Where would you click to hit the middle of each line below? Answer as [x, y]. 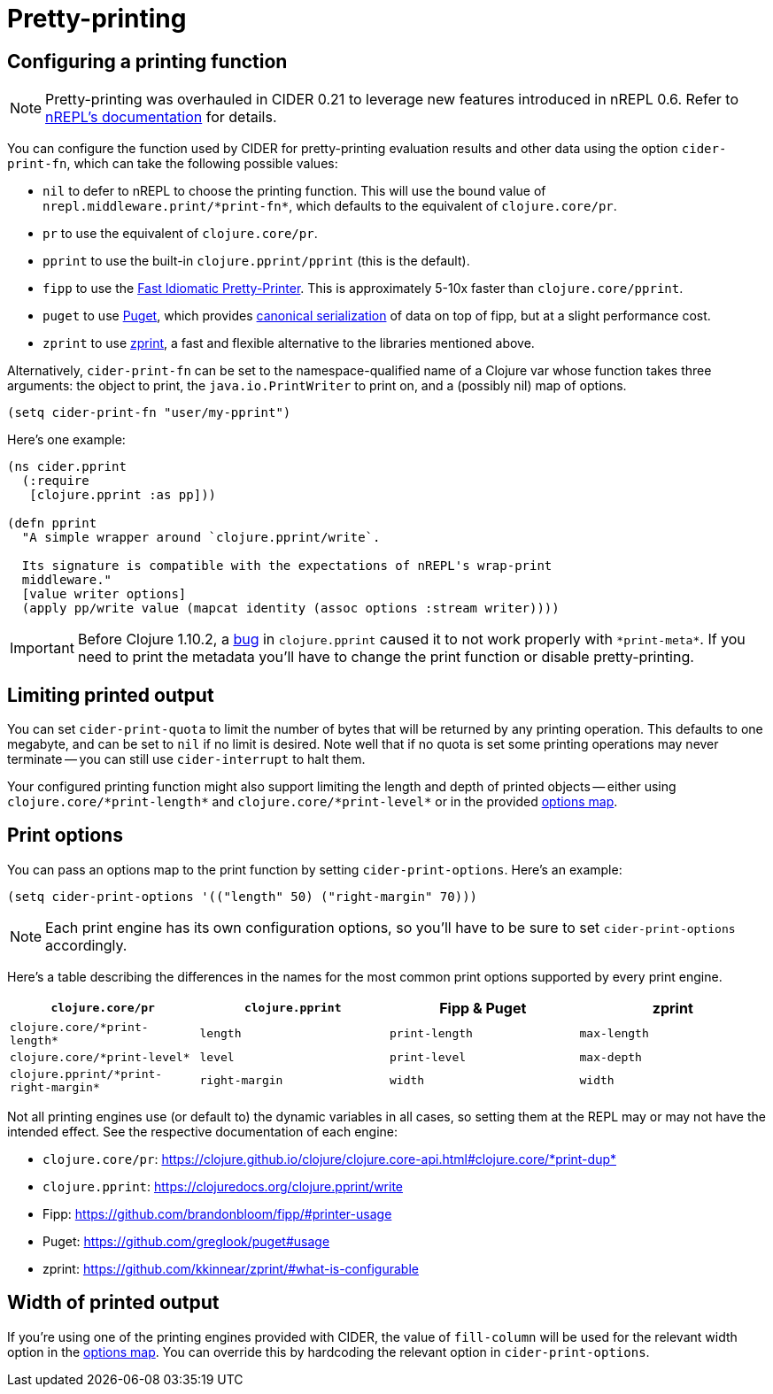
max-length [614, 1034]
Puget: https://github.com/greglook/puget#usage [186, 1241]
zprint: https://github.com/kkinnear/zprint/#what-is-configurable [231, 1268]
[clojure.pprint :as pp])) [123, 495]
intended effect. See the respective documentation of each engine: [203, 1131]
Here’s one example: [66, 440]
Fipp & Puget [483, 1008]
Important [42, 648]
